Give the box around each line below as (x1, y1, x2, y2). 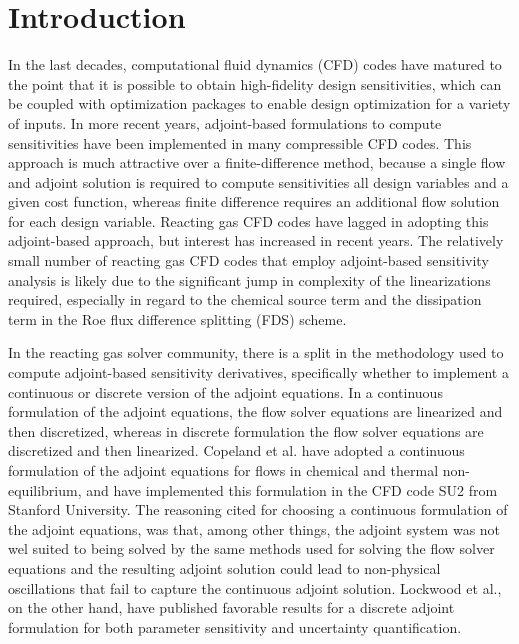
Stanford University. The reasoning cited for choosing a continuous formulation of (8, 499, 508, 520)
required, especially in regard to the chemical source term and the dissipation (8, 289, 482, 310)
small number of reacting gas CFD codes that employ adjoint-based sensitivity (8, 250, 489, 271)
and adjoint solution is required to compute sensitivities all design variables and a (8, 171, 509, 192)
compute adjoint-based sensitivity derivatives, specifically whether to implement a (8, 362, 509, 383)
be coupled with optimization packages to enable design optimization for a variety (8, 93, 511, 114)
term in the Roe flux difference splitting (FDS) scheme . (8, 308, 347, 329)
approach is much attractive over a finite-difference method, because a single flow (8, 152, 506, 173)
